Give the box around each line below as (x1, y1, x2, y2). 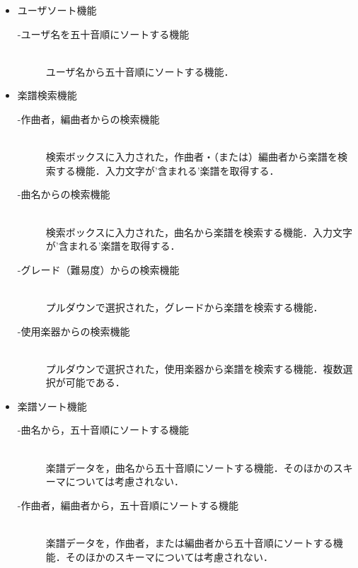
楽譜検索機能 (17, 88, 77, 103)
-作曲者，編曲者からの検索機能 (17, 111, 160, 126)
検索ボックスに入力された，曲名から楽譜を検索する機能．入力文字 (45, 224, 353, 239)
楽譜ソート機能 (17, 398, 87, 413)
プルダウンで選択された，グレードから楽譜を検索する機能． (45, 299, 323, 314)
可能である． (65, 375, 125, 390)
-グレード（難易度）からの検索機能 (17, 262, 180, 277)
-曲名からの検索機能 (17, 187, 110, 202)
